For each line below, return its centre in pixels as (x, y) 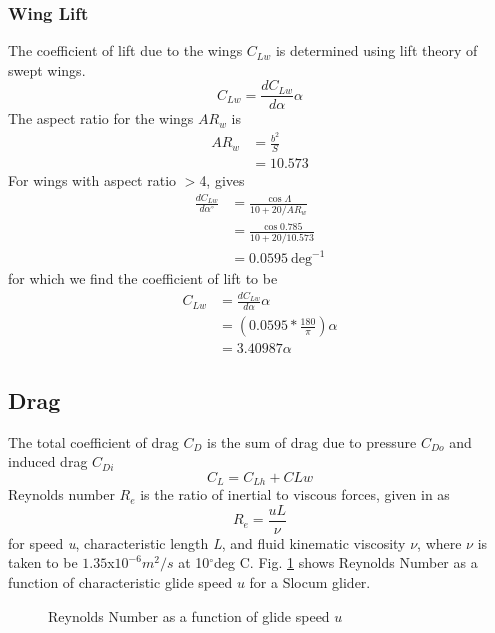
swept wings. (47, 69)
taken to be (43, 562)
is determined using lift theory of (376, 50)
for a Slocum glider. (310, 582)
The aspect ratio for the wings (101, 118)
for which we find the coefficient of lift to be (143, 278)
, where (439, 542)
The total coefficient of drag (93, 441)
